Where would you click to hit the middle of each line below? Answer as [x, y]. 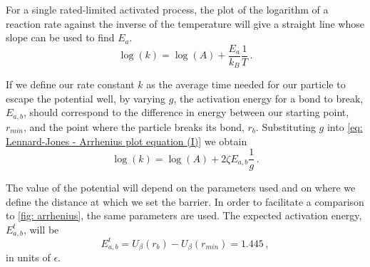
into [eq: [345, 126]
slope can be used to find [60, 37]
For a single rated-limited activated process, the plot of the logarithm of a [167, 9]
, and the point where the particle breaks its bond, [134, 126]
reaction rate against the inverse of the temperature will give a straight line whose [185, 23]
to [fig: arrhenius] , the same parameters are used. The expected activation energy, [184, 215]
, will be [41, 229]
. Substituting [286, 126]
